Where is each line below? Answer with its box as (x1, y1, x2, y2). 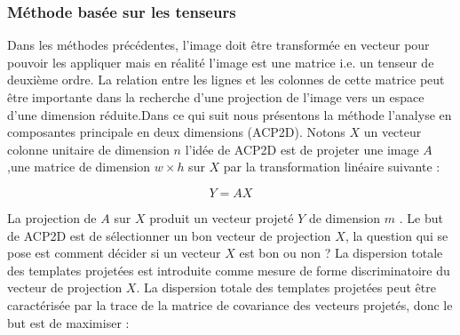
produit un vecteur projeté (149, 208, 294, 227)
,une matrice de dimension (7, 157, 151, 176)
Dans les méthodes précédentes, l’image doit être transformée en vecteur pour (7, 36, 430, 54)
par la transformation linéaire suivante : (223, 157, 440, 176)
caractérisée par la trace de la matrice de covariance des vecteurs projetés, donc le (7, 295, 453, 314)
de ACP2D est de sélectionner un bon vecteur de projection (7, 226, 331, 244)
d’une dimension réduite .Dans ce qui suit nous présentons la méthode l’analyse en (7, 105, 452, 124)
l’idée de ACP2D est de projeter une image (185, 140, 419, 158)
